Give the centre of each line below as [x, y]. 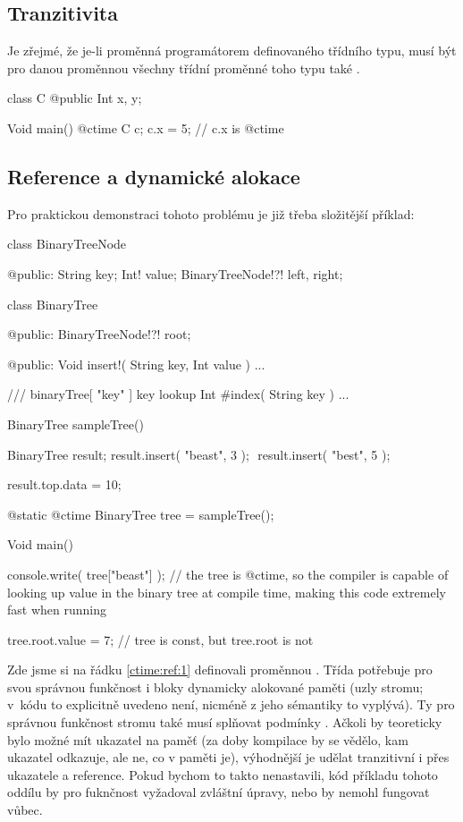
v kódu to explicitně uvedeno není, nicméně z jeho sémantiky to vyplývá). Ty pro [231, 704]
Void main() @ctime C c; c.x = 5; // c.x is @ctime [146, 127]
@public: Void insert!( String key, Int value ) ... [136, 364]
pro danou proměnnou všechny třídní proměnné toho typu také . [184, 68]
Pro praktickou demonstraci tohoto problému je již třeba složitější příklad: [211, 213]
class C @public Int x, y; [75, 98]
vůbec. [25, 810]
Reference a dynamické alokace [154, 176]
